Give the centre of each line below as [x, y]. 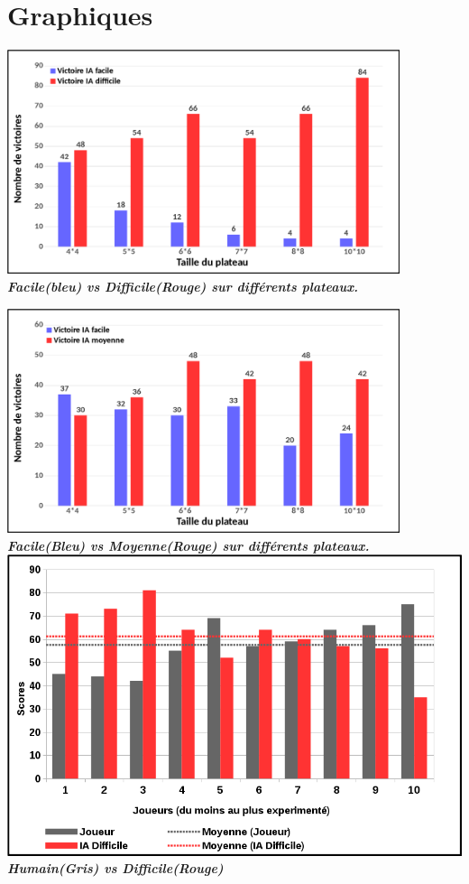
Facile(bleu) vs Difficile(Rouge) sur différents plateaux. [183, 287]
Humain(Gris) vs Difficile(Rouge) [115, 868]
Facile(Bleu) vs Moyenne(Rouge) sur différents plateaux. [189, 545]
